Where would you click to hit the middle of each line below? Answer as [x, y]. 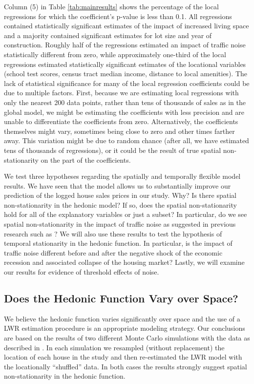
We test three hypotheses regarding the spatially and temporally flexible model [122, 176]
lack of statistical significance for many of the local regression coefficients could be [127, 83]
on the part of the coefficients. [86, 160]
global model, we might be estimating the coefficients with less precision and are [124, 112]
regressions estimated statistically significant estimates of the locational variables [125, 64]
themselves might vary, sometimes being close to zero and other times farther [119, 131]
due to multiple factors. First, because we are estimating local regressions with [121, 93]
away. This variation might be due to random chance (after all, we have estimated [127, 140]
